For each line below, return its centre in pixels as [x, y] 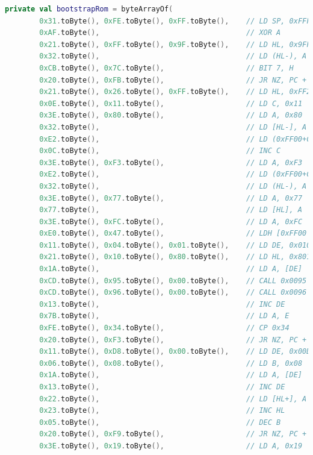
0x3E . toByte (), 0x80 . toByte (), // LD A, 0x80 [171, 115]
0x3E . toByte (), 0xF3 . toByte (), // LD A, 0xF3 [171, 162]
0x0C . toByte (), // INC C [160, 151]
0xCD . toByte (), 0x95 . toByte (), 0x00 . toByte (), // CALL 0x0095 [173, 281]
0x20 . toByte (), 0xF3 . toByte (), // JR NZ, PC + [173, 340]
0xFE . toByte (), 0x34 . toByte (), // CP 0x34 [164, 328]
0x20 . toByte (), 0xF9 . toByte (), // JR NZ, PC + [173, 434]
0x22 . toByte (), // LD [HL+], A [173, 399]
